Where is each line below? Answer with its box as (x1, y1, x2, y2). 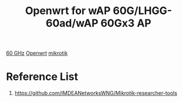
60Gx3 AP (100, 16, 151, 30)
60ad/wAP (46, 16, 99, 30)
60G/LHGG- (113, 4, 172, 18)
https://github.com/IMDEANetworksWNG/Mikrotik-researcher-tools (14, 90, 178, 97)
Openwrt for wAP (25, 4, 111, 18)
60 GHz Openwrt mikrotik (6, 50, 68, 57)
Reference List (6, 70, 78, 83)
